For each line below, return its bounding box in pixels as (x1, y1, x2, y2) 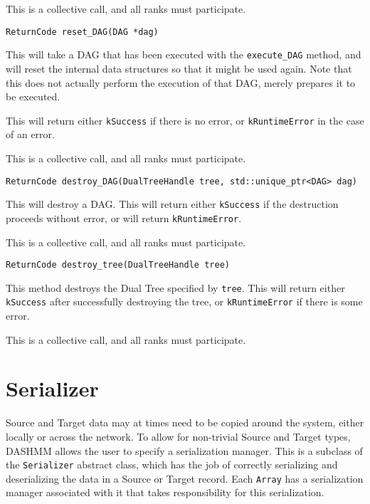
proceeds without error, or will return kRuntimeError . (6, 210, 242, 225)
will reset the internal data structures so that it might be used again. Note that (6, 61, 352, 75)
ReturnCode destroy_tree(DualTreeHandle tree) (6, 260, 230, 271)
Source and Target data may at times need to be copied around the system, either (6, 415, 364, 430)
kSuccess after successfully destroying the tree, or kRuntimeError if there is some (6, 294, 363, 309)
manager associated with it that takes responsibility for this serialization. (6, 485, 324, 500)
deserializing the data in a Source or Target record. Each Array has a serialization (6, 471, 364, 485)
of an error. (6, 127, 55, 142)
